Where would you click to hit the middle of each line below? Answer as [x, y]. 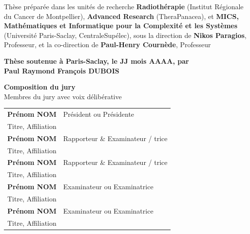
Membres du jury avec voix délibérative [63, 96]
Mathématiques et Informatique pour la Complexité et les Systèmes [121, 26]
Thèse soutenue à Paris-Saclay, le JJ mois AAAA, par [96, 61]
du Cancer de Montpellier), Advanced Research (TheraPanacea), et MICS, [121, 16]
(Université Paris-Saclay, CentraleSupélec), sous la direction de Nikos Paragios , [125, 35]
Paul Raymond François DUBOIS [62, 70]
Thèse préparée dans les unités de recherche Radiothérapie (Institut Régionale [124, 6]
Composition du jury [40, 87]
